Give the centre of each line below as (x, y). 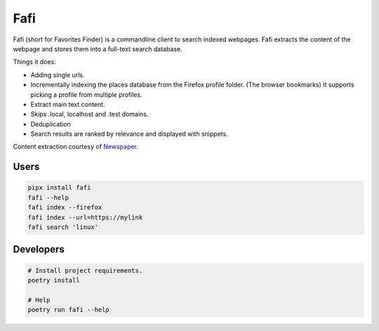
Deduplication (51, 124)
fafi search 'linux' (63, 227)
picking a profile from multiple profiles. (87, 94)
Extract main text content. (68, 104)
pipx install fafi (59, 188)
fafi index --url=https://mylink (85, 217)
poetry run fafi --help (69, 310)
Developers (39, 249)
